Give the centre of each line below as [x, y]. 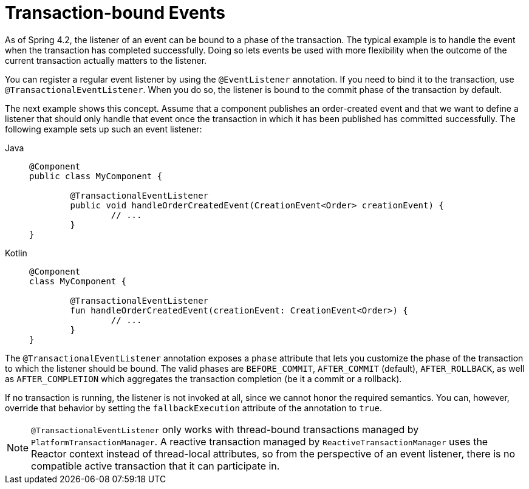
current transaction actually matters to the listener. [106, 60]
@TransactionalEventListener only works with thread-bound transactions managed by [225, 429]
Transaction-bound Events [115, 13]
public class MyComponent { [96, 176]
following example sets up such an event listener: [104, 129]
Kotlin [16, 253]
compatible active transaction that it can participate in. [155, 466]
